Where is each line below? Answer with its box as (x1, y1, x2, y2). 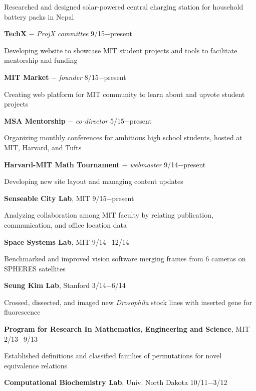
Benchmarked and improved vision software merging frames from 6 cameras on (4, 253, 246, 264)
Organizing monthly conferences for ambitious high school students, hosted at (4, 132, 242, 143)
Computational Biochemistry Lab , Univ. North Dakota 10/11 (4, 377, 208, 387)
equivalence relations (4, 360, 68, 370)
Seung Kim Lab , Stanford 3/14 (4, 280, 106, 290)
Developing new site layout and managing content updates (4, 176, 183, 186)
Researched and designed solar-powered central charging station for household (4, 2, 243, 12)
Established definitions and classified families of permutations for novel (4, 350, 222, 361)
